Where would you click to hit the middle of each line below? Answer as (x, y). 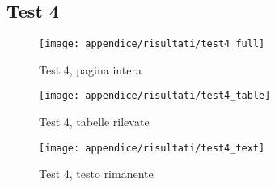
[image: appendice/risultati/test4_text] (152, 148)
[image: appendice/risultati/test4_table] (155, 96)
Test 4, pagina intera (90, 69)
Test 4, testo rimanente (96, 174)
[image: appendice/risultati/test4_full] (152, 44)
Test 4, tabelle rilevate (94, 122)
